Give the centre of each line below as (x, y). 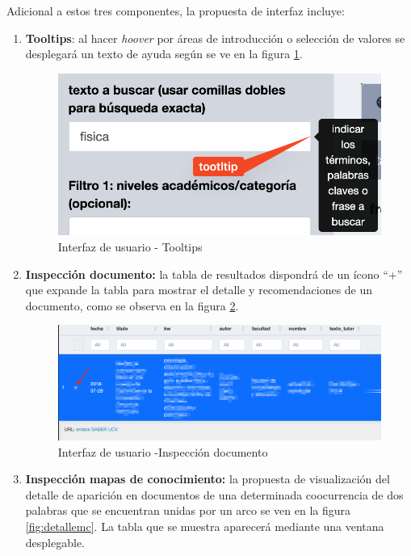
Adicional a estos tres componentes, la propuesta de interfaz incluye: (176, 11)
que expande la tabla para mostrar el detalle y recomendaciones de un (199, 290)
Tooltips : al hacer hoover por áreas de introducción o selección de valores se (215, 38)
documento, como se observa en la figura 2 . (132, 305)
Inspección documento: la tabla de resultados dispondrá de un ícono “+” (214, 274)
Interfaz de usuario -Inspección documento (163, 451)
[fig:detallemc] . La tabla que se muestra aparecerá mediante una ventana (205, 526)
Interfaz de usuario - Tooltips (130, 246)
